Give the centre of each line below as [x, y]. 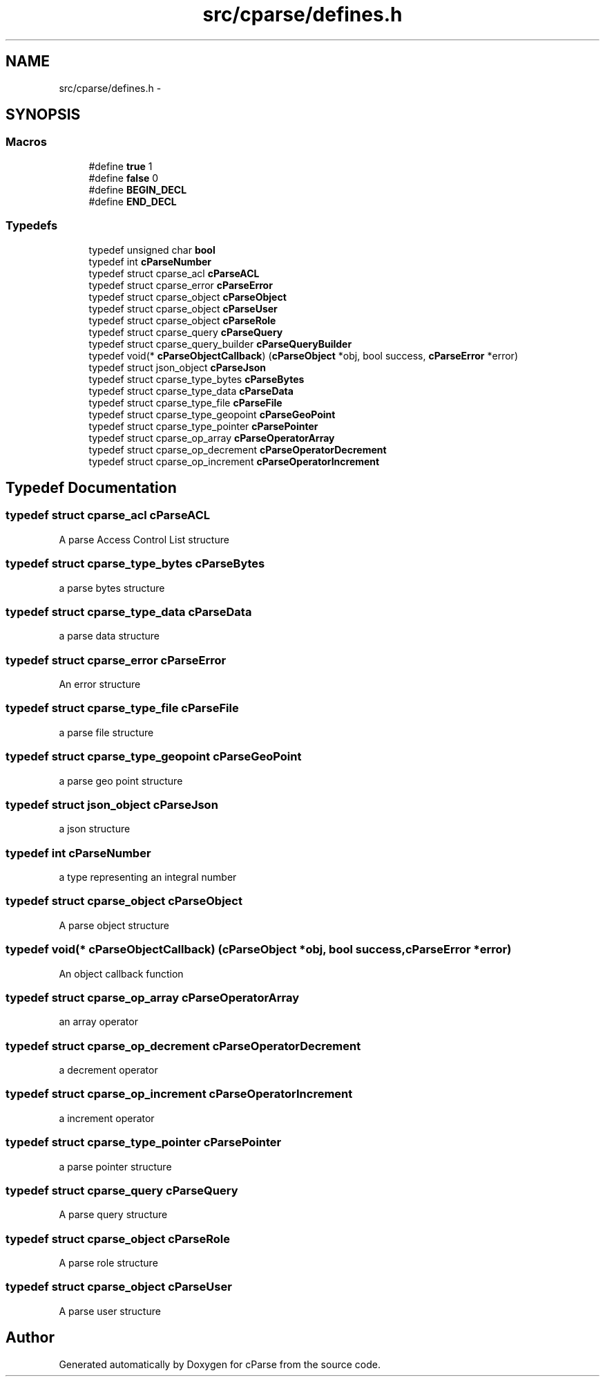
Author [30, 1338]
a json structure [95, 829]
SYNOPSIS [43, 115]
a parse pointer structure [115, 1166]
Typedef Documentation [91, 487]
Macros [26, 142]
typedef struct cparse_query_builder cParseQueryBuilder [220, 344]
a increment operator [107, 1118]
